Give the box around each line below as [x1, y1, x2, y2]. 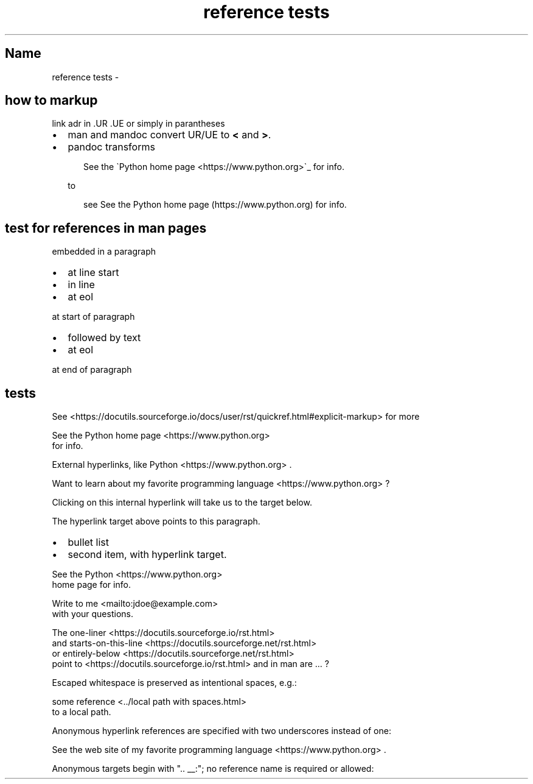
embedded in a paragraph [52, 246, 156, 257]
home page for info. [52, 579, 131, 590]
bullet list [68, 536, 110, 549]
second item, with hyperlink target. [68, 548, 227, 561]
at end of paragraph [52, 364, 132, 375]
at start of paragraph [52, 311, 135, 322]
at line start [68, 266, 119, 279]
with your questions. [52, 609, 133, 620]
